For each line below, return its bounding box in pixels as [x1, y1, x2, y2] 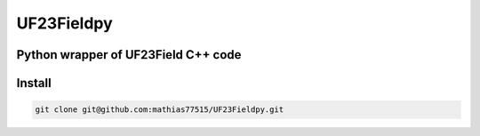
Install [16, 76, 52, 91]
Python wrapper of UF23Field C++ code [16, 47, 242, 62]
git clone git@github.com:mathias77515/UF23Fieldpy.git [35, 105, 284, 115]
